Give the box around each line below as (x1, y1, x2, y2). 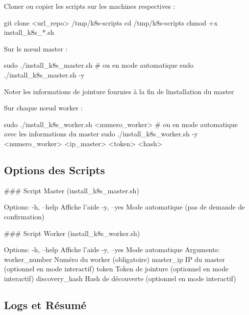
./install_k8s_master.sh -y (4, 69, 85, 79)
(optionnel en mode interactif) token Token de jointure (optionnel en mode (4, 263, 229, 274)
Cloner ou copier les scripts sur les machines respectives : (4, 1, 175, 11)
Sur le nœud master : (4, 43, 68, 53)
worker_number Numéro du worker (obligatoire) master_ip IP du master (4, 254, 225, 264)
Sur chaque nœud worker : (4, 103, 83, 113)
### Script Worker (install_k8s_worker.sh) (4, 228, 140, 238)
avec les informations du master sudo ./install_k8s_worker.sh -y (4, 129, 198, 139)
